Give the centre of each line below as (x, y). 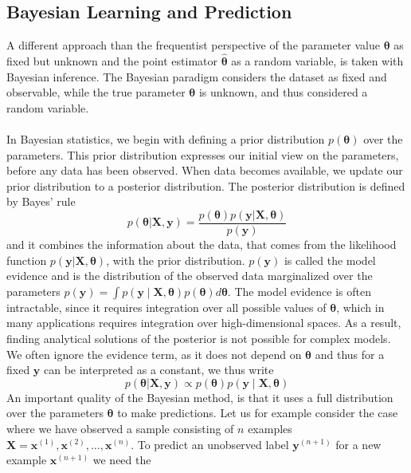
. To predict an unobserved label (210, 444)
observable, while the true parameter (96, 92)
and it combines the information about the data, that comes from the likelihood (202, 244)
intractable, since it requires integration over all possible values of (166, 307)
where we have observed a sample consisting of (120, 428)
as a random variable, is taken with (317, 61)
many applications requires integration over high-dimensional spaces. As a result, (204, 323)
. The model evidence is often (299, 291)
